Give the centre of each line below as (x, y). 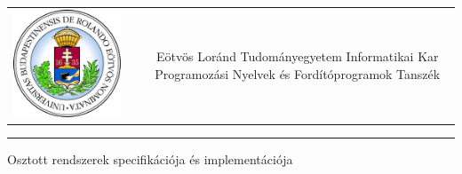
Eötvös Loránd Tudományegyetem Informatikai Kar (297, 56)
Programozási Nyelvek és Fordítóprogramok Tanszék (298, 73)
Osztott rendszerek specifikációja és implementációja (150, 159)
